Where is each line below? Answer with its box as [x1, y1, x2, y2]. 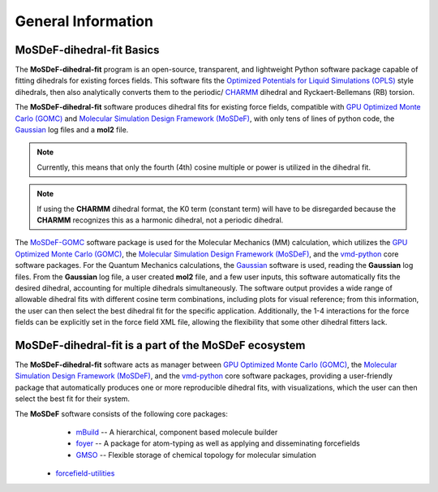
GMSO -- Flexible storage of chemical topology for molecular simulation [75, 450, 316, 460]
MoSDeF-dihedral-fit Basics [15, 43, 160, 57]
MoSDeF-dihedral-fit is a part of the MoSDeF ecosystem [15, 338, 306, 352]
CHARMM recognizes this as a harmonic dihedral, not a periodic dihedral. [36, 215, 284, 225]
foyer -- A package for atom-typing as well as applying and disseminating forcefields [75, 438, 360, 448]
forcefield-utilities [55, 468, 115, 478]
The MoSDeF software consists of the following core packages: [15, 408, 229, 418]
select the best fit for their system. [15, 394, 130, 404]
